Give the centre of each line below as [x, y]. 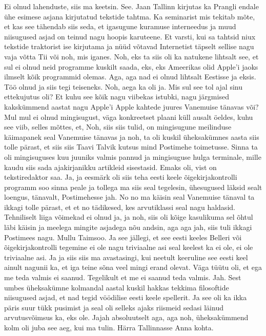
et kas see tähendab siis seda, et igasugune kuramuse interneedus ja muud [120, 26]
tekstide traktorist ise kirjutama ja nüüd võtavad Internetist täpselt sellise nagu [129, 46]
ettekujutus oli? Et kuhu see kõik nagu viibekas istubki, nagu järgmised [117, 97]
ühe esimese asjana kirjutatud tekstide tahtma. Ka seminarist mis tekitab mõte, [130, 16]
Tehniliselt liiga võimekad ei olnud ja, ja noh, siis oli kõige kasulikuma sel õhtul [129, 217]
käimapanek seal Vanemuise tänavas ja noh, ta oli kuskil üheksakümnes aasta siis [132, 136]
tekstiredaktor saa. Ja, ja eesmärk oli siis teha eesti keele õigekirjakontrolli [121, 177]
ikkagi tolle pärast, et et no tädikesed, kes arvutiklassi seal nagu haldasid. [120, 207]
